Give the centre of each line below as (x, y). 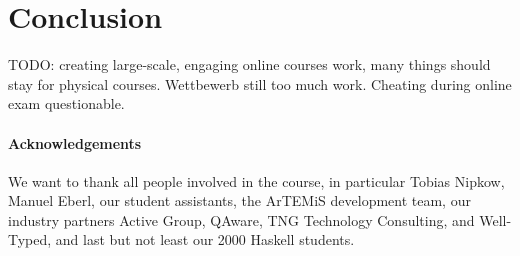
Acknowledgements (75, 142)
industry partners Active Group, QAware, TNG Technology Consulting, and (241, 219)
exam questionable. (66, 103)
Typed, (30, 239)
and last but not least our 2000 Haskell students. (205, 239)
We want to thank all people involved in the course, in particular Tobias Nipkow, (256, 180)
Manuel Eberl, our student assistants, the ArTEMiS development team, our (239, 200)
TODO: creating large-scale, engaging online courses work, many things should (249, 64)
